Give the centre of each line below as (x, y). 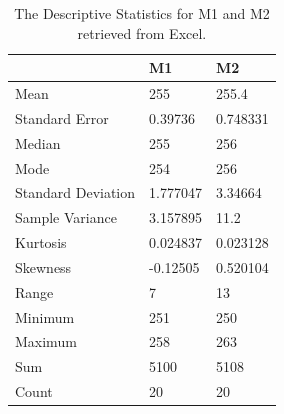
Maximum (46, 341)
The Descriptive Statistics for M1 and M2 (142, 13)
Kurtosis (41, 242)
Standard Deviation (75, 192)
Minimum (45, 316)
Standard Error (62, 117)
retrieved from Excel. (142, 32)
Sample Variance (66, 217)
